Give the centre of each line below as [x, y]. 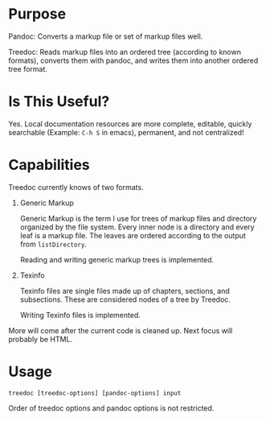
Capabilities [49, 165]
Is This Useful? [59, 102]
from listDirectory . [53, 244]
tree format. [28, 68]
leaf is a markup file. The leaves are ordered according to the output [133, 235]
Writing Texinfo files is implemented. [80, 315]
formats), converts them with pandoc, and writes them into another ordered [133, 60]
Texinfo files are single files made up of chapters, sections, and [125, 291]
